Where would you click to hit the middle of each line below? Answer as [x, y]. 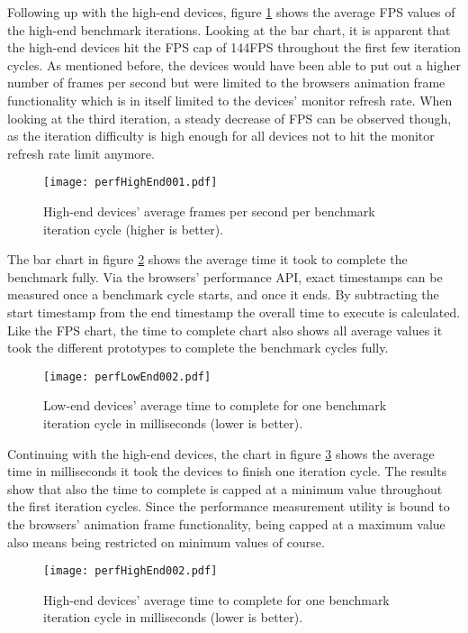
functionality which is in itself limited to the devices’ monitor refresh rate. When [230, 100]
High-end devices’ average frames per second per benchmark [209, 211]
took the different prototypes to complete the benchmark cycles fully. [198, 348]
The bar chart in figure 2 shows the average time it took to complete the [207, 259]
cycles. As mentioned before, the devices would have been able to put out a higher [234, 64]
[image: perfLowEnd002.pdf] [127, 376]
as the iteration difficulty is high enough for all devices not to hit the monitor [221, 136]
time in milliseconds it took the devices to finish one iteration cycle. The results [227, 471]
